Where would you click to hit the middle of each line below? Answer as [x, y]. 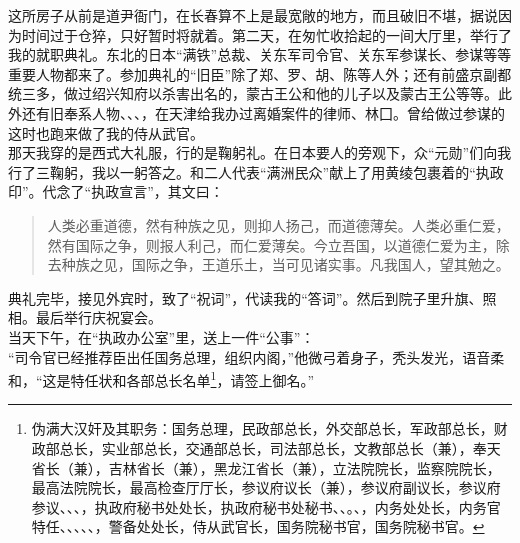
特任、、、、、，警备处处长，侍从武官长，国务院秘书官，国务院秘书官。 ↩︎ [258, 526]
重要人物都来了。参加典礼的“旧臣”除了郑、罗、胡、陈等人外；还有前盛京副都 [260, 73]
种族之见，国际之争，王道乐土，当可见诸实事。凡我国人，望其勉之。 [285, 264]
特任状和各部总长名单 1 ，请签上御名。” [192, 378]
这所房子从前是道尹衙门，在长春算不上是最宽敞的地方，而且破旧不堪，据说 [253, 15]
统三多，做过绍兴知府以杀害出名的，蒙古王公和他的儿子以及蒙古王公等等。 [253, 93]
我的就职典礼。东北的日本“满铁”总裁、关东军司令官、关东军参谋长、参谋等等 [260, 54]
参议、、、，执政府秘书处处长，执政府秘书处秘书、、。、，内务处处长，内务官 [266, 506]
